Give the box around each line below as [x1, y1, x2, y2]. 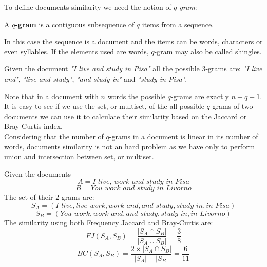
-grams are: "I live [205, 63, 262, 74]
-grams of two [209, 101, 253, 111]
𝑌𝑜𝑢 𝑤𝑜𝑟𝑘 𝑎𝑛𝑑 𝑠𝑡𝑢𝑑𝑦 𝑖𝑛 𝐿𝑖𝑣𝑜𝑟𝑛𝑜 [90, 185, 192, 193]
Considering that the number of [4, 130, 104, 141]
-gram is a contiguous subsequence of [15, 18, 135, 29]
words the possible [107, 90, 165, 101]
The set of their [4, 192, 53, 202]
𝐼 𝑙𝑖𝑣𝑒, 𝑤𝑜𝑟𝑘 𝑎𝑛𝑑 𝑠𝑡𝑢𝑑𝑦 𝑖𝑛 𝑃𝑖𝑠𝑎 [92, 178, 189, 186]
